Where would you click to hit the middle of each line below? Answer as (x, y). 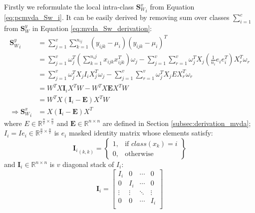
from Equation (172, 6)
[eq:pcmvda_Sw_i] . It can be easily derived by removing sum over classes (117, 17)
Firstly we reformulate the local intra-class (69, 6)
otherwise (139, 154)
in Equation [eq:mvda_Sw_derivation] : (92, 28)
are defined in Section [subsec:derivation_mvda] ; (177, 123)
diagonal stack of (88, 164)
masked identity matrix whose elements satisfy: (141, 133)
